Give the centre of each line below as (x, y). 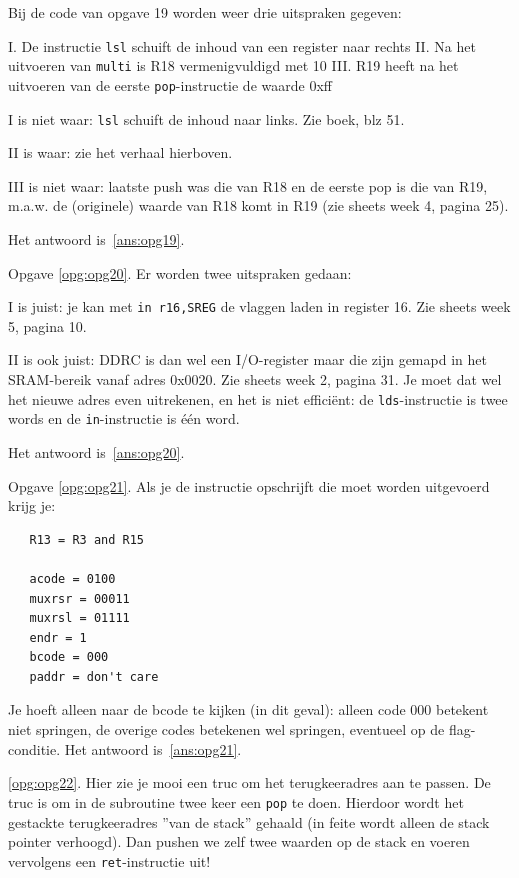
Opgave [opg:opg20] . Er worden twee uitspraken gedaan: (180, 272)
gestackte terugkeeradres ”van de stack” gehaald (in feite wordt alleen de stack (249, 821)
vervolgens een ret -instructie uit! (109, 860)
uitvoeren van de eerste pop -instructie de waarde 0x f (170, 84)
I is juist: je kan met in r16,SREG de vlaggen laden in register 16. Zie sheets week (259, 306)
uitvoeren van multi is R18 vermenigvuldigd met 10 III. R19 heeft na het (233, 65)
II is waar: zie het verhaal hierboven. (120, 152)
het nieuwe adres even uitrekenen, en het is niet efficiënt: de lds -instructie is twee (258, 398)
